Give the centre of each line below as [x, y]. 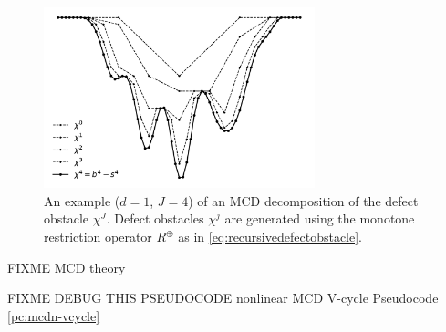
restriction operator [98, 237]
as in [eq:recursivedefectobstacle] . [270, 237]
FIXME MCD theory [67, 267]
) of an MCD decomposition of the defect [303, 200]
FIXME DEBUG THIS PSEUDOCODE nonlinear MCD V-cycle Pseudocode [223, 298]
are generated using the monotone [320, 218]
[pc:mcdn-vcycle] [54, 315]
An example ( [82, 200]
